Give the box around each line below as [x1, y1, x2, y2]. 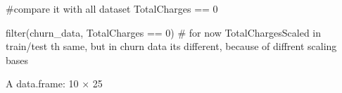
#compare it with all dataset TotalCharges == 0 [6, 1, 218, 15]
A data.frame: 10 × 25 [6, 76, 103, 91]
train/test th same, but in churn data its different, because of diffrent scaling [6, 39, 337, 54]
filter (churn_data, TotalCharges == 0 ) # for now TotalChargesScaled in [6, 25, 322, 39]
